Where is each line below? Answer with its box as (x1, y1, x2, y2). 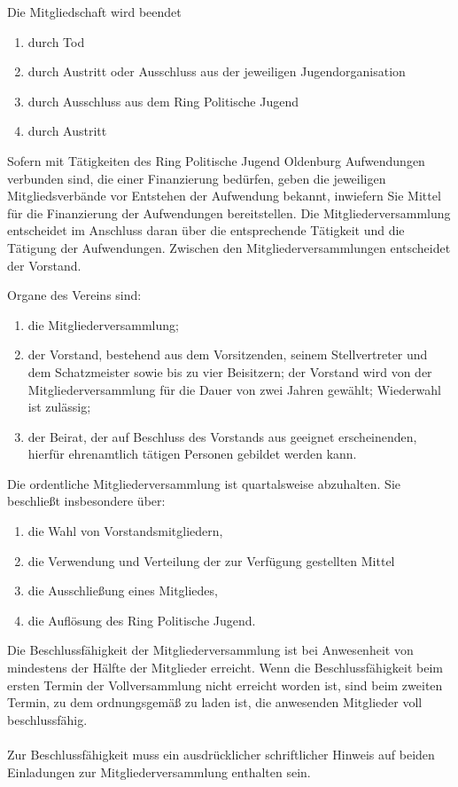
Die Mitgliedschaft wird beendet (7, 3, 182, 20)
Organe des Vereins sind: (7, 286, 142, 304)
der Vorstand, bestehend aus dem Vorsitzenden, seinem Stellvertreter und (27, 345, 428, 364)
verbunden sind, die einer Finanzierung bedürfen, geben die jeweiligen (7, 169, 386, 187)
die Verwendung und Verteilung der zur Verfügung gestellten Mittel (27, 551, 395, 570)
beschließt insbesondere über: (7, 492, 166, 510)
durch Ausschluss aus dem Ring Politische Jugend (27, 91, 299, 110)
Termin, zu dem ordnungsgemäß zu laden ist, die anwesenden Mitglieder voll (7, 693, 423, 712)
